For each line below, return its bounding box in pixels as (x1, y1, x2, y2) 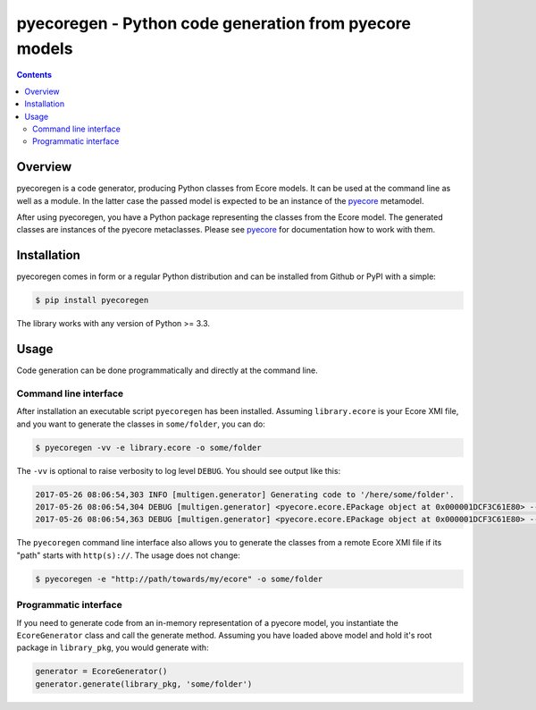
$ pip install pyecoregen (35, 295, 149, 306)
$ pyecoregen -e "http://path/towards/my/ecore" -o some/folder (35, 573, 323, 584)
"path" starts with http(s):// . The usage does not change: (16, 550, 240, 561)
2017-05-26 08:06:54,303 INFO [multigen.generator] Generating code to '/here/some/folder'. (35, 489, 455, 500)
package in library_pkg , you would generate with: (16, 642, 209, 653)
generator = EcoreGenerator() (35, 666, 168, 677)
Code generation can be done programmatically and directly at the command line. (16, 365, 318, 376)
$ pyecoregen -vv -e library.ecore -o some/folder (35, 443, 263, 452)
